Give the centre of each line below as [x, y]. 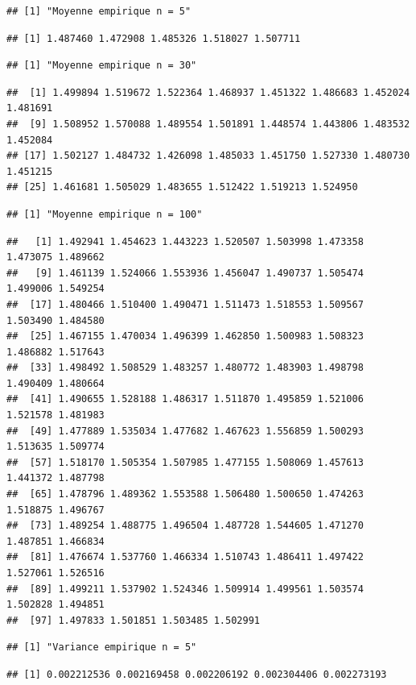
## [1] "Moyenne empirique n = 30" [102, 66]
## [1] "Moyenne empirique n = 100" [105, 214]
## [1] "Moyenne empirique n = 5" [99, 11]
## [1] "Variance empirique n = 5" [102, 648]
